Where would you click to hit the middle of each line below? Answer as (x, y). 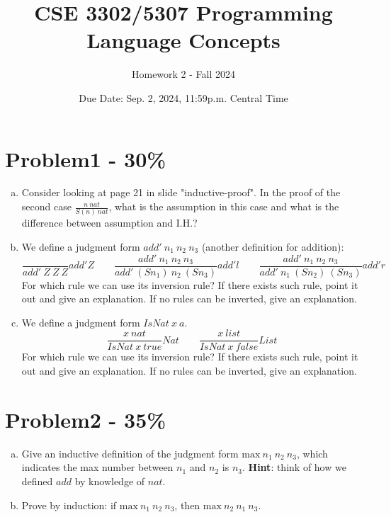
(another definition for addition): (273, 246)
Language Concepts (183, 40)
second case (46, 206)
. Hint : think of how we (294, 467)
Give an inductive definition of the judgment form (130, 453)
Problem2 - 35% (86, 419)
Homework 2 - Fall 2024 (183, 74)
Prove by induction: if (69, 505)
